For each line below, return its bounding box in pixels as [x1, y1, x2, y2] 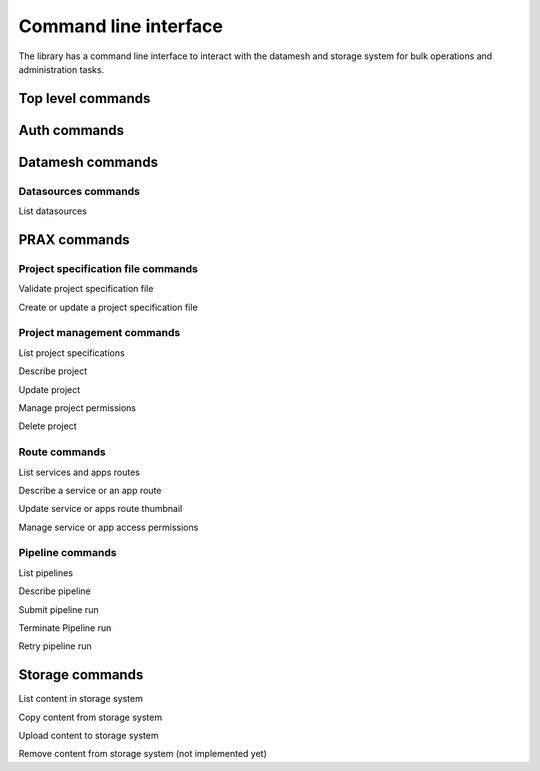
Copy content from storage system [18, 711, 163, 723]
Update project [18, 383, 81, 395]
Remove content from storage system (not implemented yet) [18, 748, 267, 760]
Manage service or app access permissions [18, 521, 199, 533]
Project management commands [18, 326, 181, 340]
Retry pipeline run [18, 640, 92, 652]
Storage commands [18, 666, 144, 684]
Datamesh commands [18, 153, 159, 170]
